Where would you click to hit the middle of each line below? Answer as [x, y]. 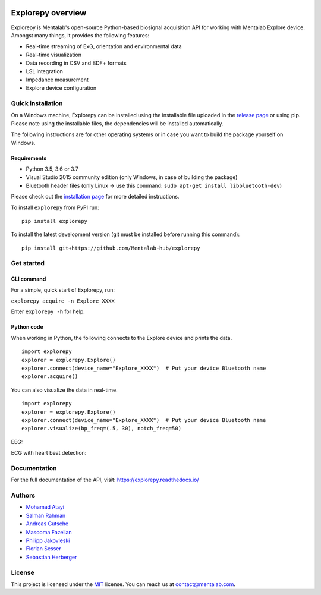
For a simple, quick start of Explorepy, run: [63, 290]
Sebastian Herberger [51, 557]
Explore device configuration [61, 88]
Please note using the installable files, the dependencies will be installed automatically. [117, 123]
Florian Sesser [44, 549]
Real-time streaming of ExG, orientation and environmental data [104, 46]
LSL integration [45, 71]
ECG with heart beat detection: [49, 453]
